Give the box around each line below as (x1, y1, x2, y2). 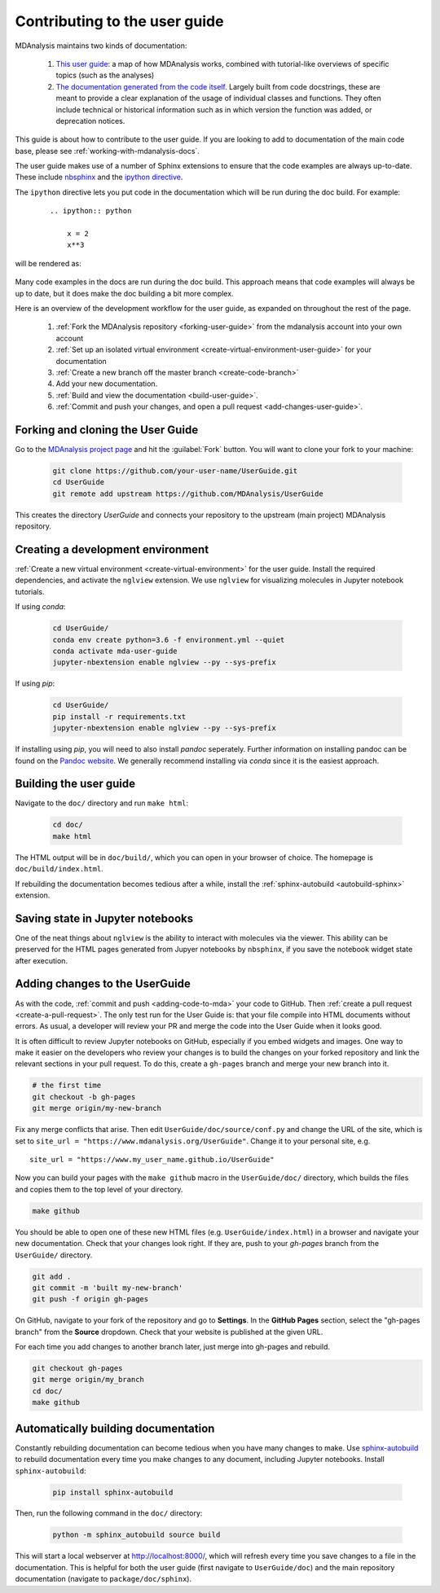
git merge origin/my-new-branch (32, 1104, 162, 1113)
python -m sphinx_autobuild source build (52, 1530, 221, 1539)
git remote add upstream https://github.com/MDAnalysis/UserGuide (52, 489, 323, 498)
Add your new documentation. (55, 379, 158, 388)
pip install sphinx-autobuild (52, 1487, 174, 1497)
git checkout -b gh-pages (32, 1092, 136, 1101)
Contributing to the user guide (15, 12, 224, 30)
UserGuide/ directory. (15, 1250, 93, 1260)
